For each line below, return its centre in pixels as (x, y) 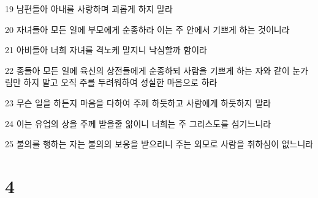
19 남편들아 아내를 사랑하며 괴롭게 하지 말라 (89, 9)
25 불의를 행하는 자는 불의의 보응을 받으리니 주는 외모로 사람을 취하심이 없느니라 (159, 144)
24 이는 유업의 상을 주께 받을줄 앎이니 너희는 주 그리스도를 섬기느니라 (138, 123)
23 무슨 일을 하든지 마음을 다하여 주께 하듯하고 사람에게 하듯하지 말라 (138, 102)
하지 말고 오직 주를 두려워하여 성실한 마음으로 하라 (120, 82)
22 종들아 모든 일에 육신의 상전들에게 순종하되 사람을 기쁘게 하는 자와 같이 (147, 70)
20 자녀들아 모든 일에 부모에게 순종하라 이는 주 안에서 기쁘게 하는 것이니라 (147, 29)
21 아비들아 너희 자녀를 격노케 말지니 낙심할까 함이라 (106, 50)
